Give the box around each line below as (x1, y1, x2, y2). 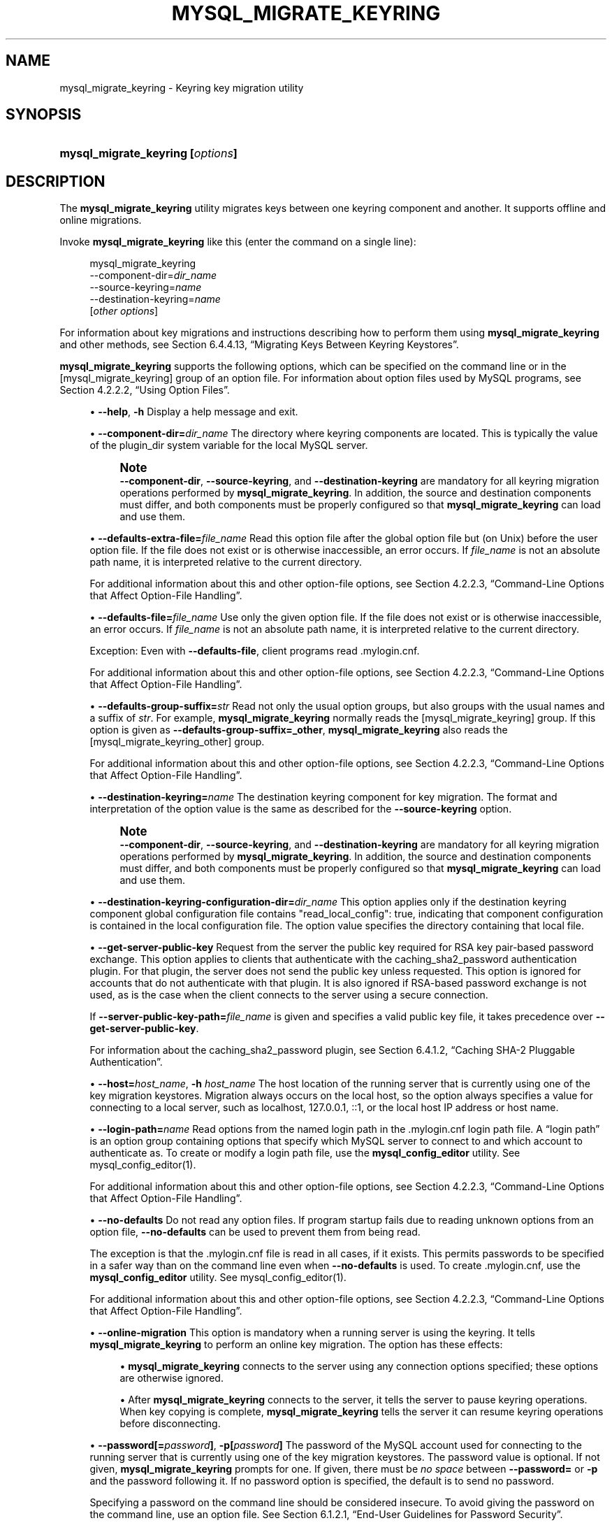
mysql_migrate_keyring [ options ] (59, 146, 238, 161)
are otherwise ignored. (119, 1372, 224, 1385)
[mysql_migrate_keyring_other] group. (89, 736, 265, 748)
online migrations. (59, 214, 142, 227)
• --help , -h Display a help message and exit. (89, 406, 298, 418)
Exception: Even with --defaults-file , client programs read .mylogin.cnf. (89, 645, 420, 657)
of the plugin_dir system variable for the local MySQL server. (89, 439, 368, 452)
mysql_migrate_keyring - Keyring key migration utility (59, 81, 304, 94)
